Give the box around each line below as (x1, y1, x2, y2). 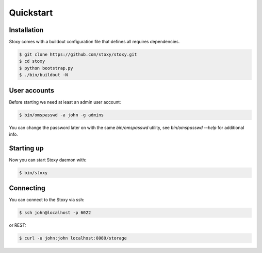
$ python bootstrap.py (19, 65, 73, 71)
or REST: (9, 222, 27, 228)
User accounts (9, 86, 54, 94)
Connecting (9, 184, 46, 192)
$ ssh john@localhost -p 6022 (19, 210, 91, 216)
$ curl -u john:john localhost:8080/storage (19, 235, 127, 241)
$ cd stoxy (19, 58, 45, 64)
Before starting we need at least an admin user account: (9, 99, 121, 105)
